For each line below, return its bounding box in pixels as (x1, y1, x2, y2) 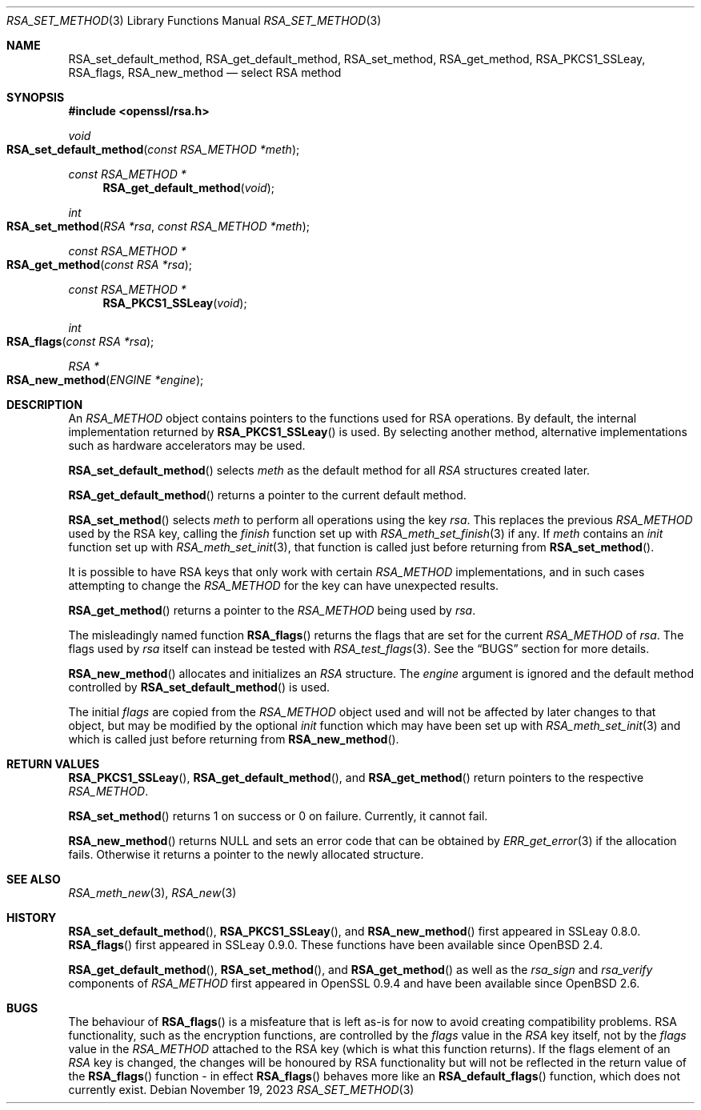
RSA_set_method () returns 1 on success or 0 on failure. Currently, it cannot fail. (68, 809, 488, 823)
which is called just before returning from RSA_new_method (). (68, 732, 399, 746)
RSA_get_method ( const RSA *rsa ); (6, 258, 193, 271)
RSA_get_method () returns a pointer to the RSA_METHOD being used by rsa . (68, 603, 476, 617)
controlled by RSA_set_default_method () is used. (68, 680, 330, 694)
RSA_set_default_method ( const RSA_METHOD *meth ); (6, 142, 300, 156)
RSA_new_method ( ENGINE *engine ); (6, 373, 204, 387)
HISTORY (6, 911, 57, 924)
